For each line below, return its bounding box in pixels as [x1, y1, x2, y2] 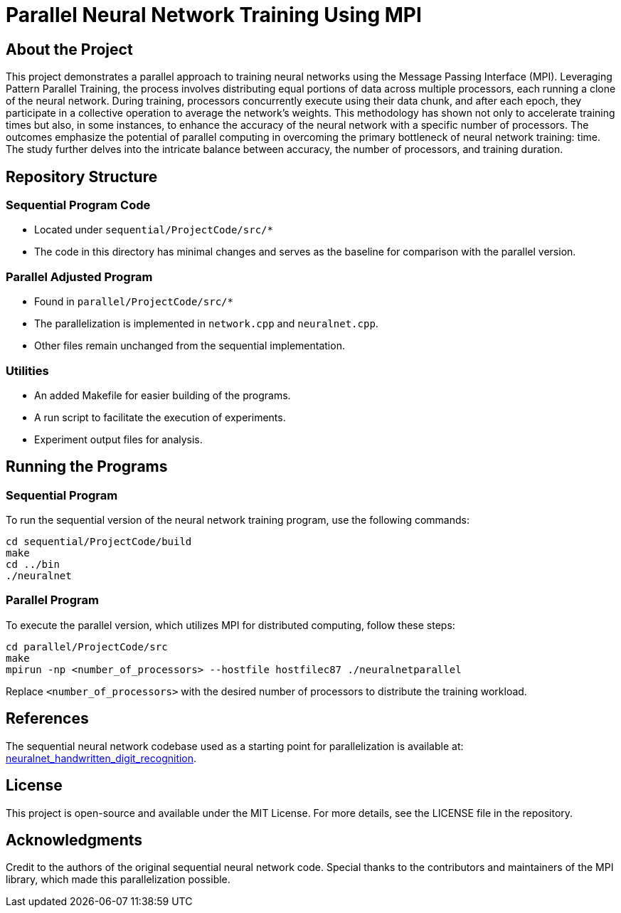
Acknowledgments [6, 830, 143, 849]
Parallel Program [6, 593, 99, 608]
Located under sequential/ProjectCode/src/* [34, 223, 273, 236]
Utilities [6, 363, 49, 378]
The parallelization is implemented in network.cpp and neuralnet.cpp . [34, 317, 378, 330]
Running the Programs [6, 458, 168, 476]
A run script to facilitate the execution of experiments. [34, 411, 286, 423]
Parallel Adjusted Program [6, 269, 153, 284]
